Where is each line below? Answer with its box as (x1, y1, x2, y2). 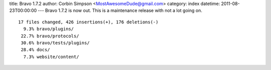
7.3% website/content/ (23, 54, 79, 60)
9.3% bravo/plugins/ (23, 26, 74, 32)
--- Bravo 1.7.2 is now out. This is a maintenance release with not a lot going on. (38, 7, 203, 13)
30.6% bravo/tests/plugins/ (21, 40, 90, 46)
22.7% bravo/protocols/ (21, 33, 79, 39)
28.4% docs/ (21, 47, 50, 53)
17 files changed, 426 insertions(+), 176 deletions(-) (18, 19, 159, 25)
